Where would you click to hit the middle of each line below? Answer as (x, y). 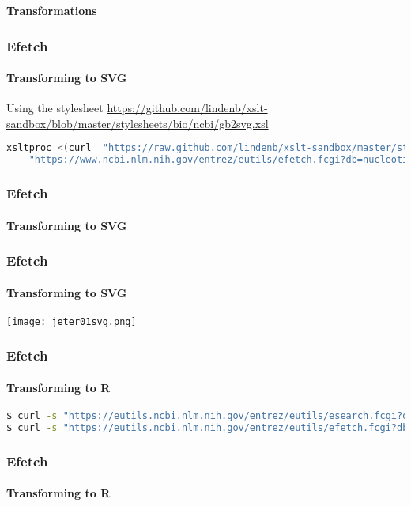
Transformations (52, 10)
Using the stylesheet (55, 108)
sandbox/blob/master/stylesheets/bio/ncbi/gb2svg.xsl (138, 123)
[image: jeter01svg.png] (72, 321)
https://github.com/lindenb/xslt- (187, 108)
